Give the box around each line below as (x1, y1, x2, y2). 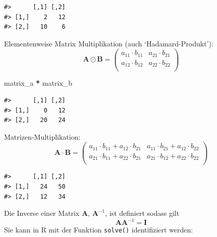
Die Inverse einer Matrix (4, 208, 80, 218)
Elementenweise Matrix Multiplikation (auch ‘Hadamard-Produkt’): (4, 38, 213, 48)
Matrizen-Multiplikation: (4, 131, 81, 142)
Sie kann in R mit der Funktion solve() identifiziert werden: (4, 224, 193, 235)
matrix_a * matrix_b (4, 78, 72, 88)
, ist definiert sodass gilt (105, 208, 180, 218)
